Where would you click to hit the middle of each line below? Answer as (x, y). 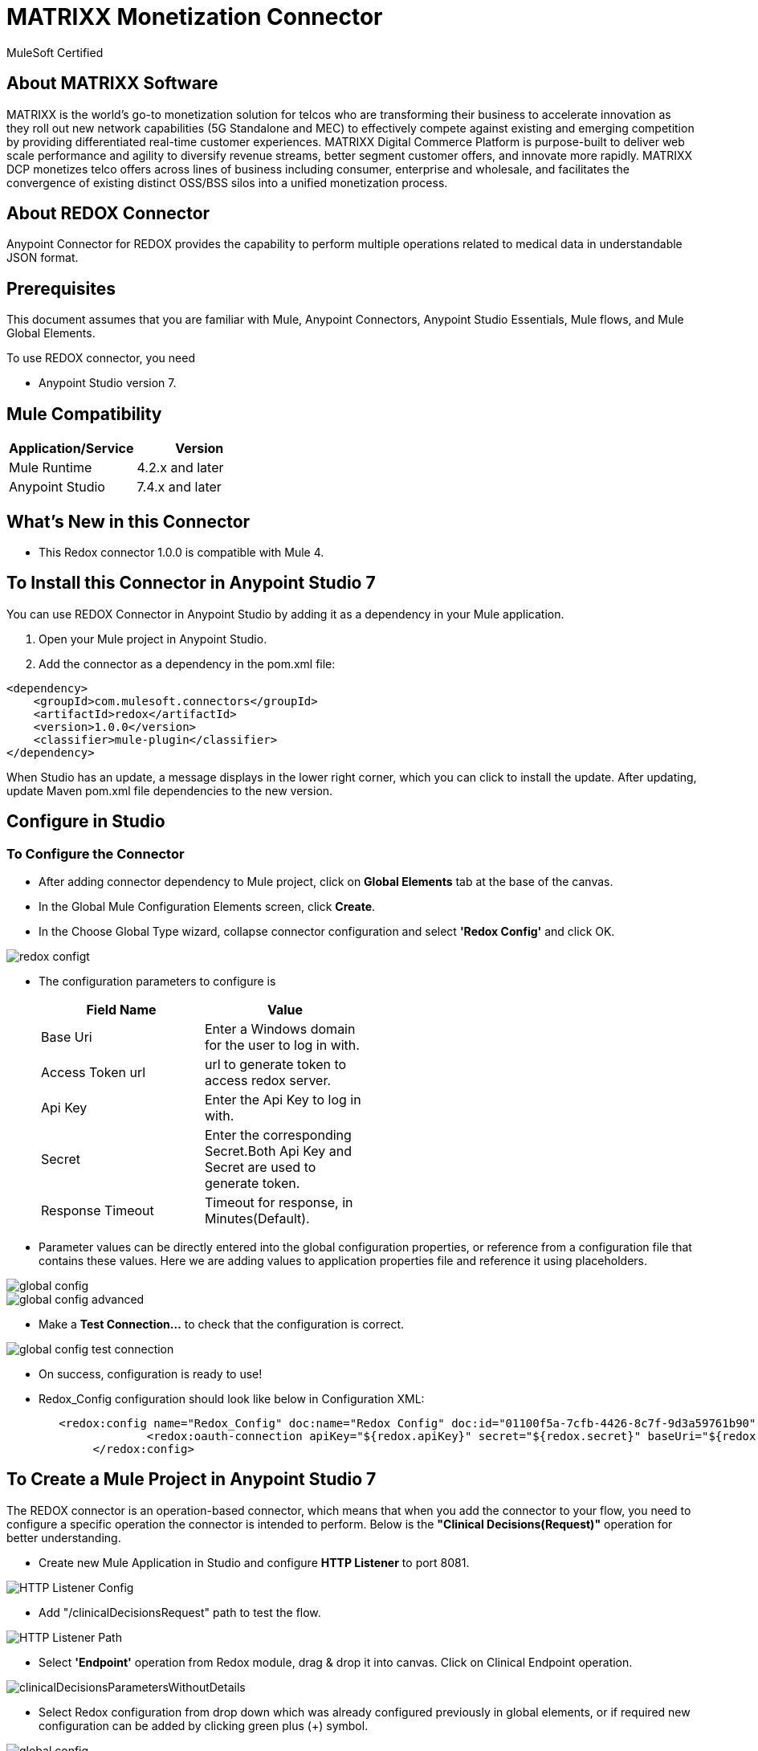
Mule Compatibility (84, 414)
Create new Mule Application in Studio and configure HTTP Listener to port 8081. (254, 1562)
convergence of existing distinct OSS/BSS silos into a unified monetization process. (227, 182)
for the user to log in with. (282, 1045)
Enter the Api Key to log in (283, 1100)
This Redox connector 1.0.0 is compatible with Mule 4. (181, 552)
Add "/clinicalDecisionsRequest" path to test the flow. (180, 1612)
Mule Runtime (51, 468)
